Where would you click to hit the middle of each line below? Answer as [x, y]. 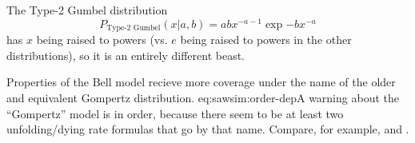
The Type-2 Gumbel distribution [87, 10]
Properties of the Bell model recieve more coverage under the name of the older [201, 82]
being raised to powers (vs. [102, 40]
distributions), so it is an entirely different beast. [126, 55]
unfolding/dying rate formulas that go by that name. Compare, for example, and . [208, 129]
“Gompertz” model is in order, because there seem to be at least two [175, 113]
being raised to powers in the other [266, 40]
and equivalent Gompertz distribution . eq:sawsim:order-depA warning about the [203, 97]
